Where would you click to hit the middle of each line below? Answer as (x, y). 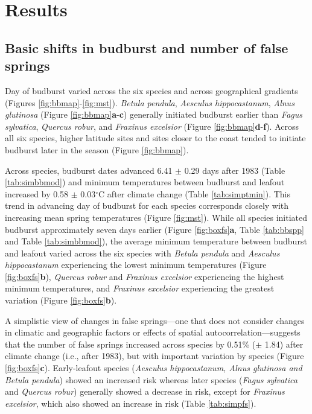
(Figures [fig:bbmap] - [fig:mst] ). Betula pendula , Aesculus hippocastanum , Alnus (150, 102)
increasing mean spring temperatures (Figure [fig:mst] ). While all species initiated (156, 217)
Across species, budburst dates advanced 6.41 (89, 170)
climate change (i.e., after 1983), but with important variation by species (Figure (154, 356)
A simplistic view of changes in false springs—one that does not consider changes (155, 320)
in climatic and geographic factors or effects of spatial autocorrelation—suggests (153, 332)
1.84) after (284, 344)
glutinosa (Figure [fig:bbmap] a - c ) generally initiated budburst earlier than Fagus (154, 114)
